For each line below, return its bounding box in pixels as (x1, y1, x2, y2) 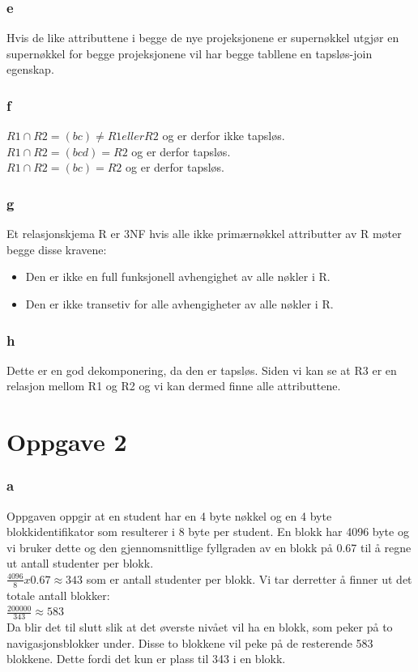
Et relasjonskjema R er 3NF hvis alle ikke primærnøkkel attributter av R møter (6, 225, 402, 242)
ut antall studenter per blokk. (6, 555, 154, 572)
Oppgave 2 (6, 425, 127, 458)
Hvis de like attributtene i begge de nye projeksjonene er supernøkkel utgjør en (6, 29, 399, 46)
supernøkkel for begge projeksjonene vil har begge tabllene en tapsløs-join (6, 45, 373, 62)
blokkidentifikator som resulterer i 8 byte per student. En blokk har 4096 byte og (6, 523, 409, 540)
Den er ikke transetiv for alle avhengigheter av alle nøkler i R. (25, 296, 334, 312)
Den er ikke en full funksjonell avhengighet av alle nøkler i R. (25, 268, 331, 285)
